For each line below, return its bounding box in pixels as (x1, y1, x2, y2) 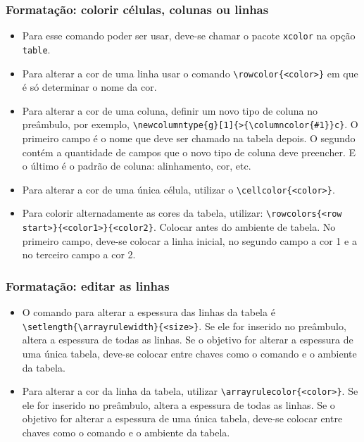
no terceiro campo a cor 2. (22, 247, 136, 262)
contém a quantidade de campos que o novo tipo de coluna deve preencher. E (22, 144, 356, 159)
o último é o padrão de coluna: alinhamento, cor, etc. (22, 158, 251, 173)
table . (22, 42, 51, 56)
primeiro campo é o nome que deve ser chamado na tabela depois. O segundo (22, 131, 356, 146)
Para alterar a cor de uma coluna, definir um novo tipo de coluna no (22, 103, 318, 118)
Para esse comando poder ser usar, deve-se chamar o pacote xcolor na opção (22, 28, 356, 43)
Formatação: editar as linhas (6, 277, 170, 294)
